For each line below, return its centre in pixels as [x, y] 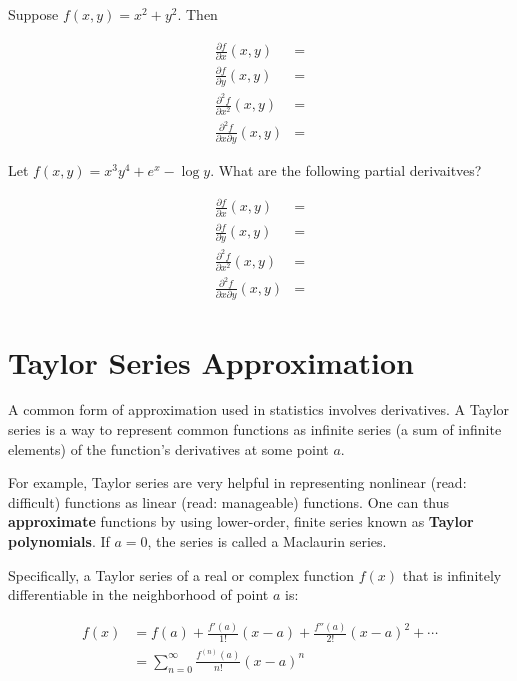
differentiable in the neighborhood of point [138, 594]
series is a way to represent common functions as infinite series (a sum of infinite [255, 429]
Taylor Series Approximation [211, 361]
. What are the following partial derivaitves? [346, 170]
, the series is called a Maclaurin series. [267, 541]
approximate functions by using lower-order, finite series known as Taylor [241, 521]
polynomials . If [59, 541]
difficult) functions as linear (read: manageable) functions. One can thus [229, 501]
